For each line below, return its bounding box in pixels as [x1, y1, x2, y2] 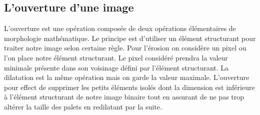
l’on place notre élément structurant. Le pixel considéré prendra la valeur [4, 52, 228, 62]
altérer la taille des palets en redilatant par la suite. [4, 101, 162, 111]
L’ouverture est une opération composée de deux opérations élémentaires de [4, 23, 236, 33]
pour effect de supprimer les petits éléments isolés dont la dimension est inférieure [4, 81, 255, 92]
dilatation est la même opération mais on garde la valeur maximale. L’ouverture [4, 72, 249, 82]
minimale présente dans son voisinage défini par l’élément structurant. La [4, 62, 229, 72]
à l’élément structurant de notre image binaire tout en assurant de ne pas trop [4, 91, 244, 102]
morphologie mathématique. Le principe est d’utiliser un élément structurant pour [4, 32, 256, 43]
